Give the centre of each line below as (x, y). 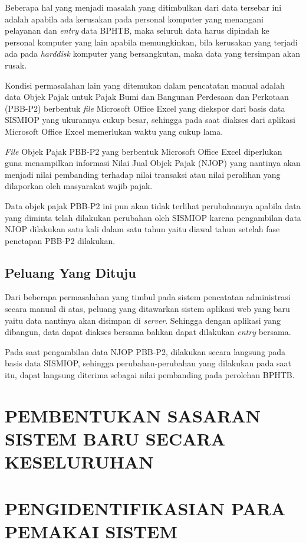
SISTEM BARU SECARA (115, 439)
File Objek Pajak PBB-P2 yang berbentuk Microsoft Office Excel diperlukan (144, 151)
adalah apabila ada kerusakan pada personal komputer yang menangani (134, 19)
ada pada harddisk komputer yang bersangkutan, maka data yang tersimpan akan (152, 53)
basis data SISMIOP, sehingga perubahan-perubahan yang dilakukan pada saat (148, 363)
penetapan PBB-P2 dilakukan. (60, 240)
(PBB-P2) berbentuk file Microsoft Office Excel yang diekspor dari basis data (145, 108)
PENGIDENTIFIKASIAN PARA (145, 508)
